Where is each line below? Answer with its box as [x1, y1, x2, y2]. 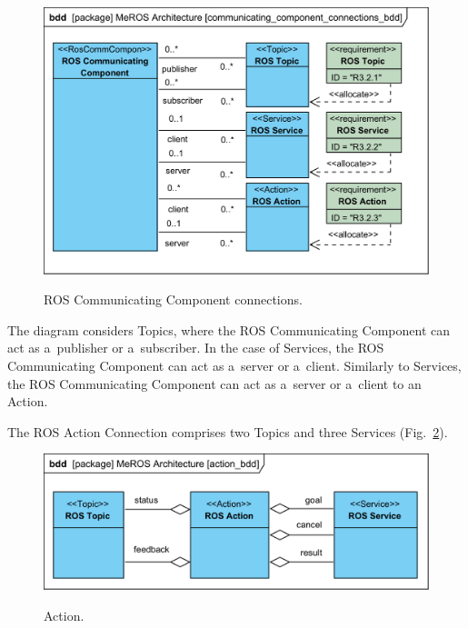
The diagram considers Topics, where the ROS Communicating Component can [7, 320, 451, 339]
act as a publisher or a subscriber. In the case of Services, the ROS [7, 338, 384, 357]
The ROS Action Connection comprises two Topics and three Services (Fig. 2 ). [7, 422, 448, 441]
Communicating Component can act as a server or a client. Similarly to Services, [7, 355, 462, 374]
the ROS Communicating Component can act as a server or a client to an [7, 374, 422, 393]
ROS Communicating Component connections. [44, 290, 303, 309]
